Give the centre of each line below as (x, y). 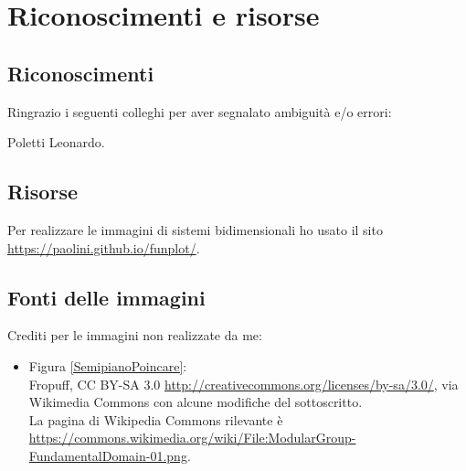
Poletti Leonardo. (56, 142)
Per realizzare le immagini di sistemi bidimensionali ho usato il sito (195, 229)
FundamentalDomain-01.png (108, 455)
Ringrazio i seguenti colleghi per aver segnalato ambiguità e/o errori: (200, 111)
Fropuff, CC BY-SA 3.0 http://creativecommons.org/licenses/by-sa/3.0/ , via (244, 384)
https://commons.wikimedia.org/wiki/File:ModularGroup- (192, 438)
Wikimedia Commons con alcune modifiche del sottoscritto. (196, 402)
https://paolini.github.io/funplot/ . (104, 247)
